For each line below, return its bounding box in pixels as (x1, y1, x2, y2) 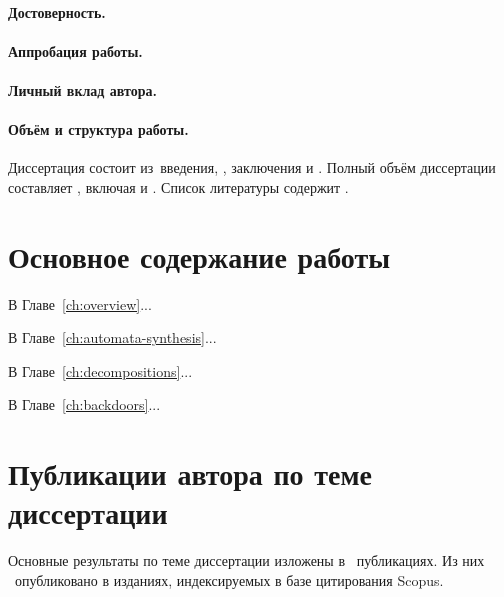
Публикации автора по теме (8, 453, 373, 494)
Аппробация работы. (8, 40, 143, 61)
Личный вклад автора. (8, 79, 157, 100)
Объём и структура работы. (8, 119, 189, 140)
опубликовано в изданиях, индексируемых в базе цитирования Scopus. (14, 569, 444, 590)
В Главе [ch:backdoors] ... (8, 394, 161, 415)
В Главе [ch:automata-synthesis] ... (8, 327, 217, 348)
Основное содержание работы (8, 235, 391, 276)
